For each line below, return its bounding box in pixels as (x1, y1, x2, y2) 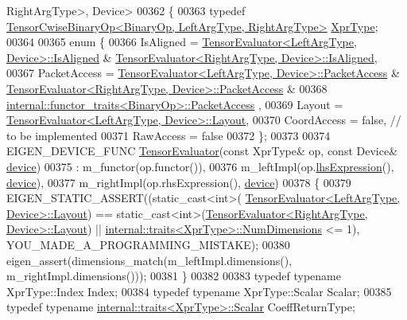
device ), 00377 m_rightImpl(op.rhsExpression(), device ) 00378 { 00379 (6, 174, 351, 190)
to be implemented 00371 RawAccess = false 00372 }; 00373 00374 (6, 127, 331, 143)
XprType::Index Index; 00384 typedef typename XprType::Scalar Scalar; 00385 (6, 283, 392, 299)
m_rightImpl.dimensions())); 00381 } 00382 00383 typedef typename (6, 267, 341, 284)
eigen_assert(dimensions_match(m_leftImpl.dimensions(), (6, 252, 293, 268)
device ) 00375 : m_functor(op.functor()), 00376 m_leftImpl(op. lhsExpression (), (6, 158, 394, 174)
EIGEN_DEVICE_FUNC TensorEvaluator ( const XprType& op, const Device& (6, 142, 398, 159)
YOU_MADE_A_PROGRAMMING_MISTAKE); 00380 (6, 236, 290, 252)
